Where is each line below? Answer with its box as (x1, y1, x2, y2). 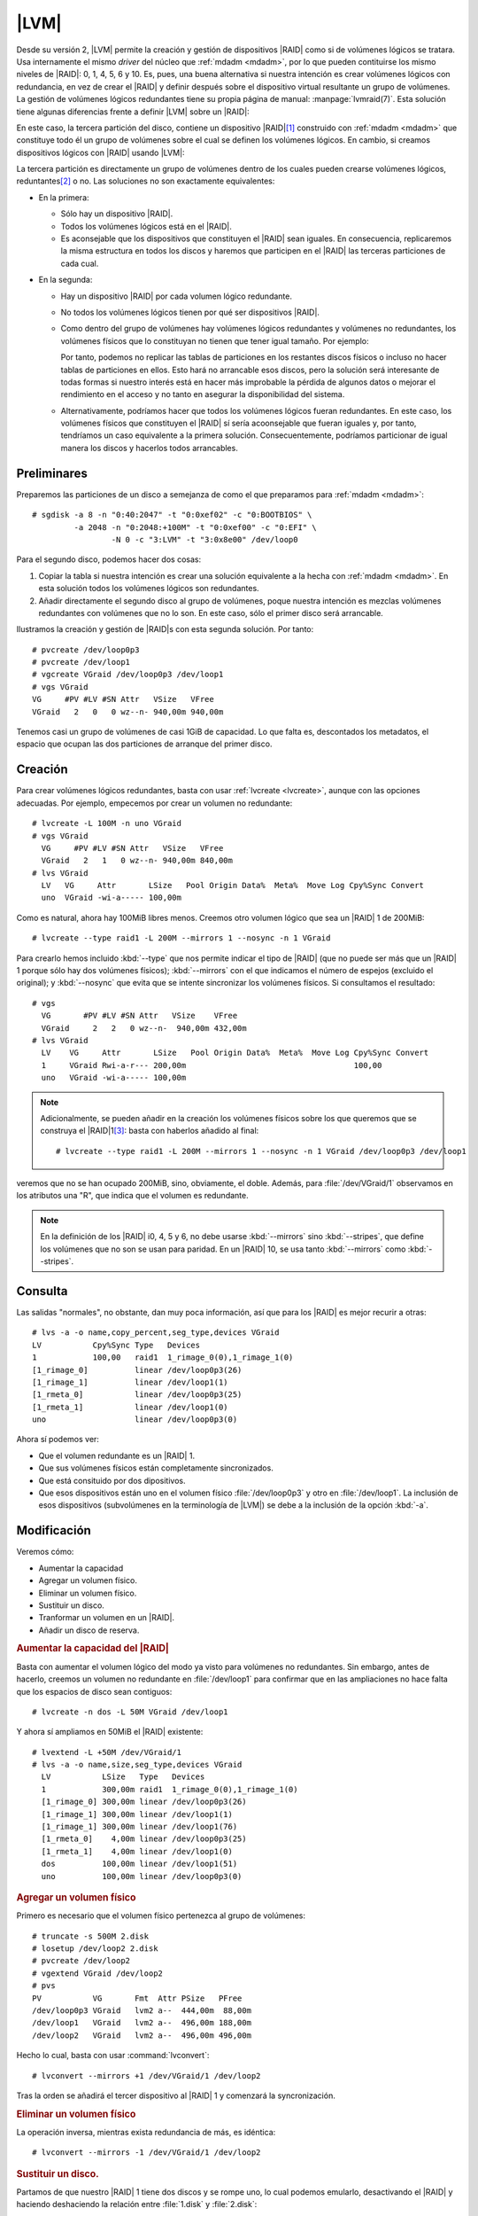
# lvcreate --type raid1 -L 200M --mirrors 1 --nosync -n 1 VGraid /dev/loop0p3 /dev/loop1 (56, 1146, 466, 1156)
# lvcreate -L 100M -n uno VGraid (32, 818, 181, 829)
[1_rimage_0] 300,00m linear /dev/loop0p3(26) (41, 1797, 247, 1807)
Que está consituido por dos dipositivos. (38, 1475, 186, 1486)
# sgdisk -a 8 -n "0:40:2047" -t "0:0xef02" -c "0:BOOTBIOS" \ (32, 510, 312, 520)
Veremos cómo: (16, 1547, 74, 1557)
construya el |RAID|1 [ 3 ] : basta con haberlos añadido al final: (40, 1126, 259, 1136)
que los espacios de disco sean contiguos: (16, 1686, 173, 1697)
